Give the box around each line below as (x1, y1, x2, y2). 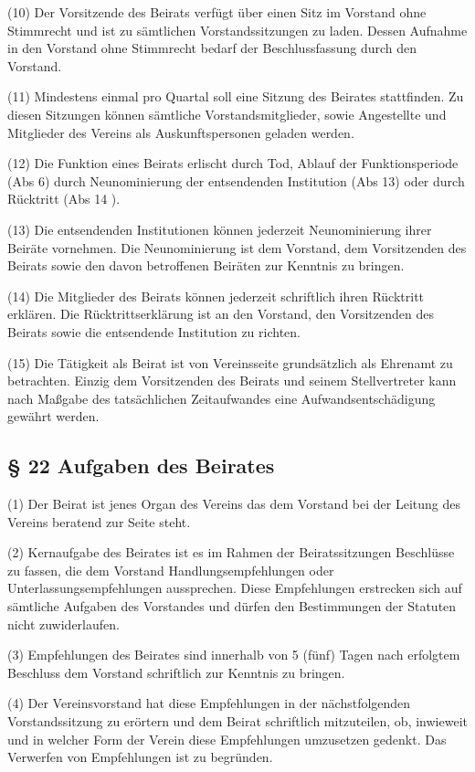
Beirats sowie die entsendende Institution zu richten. (7, 322, 301, 341)
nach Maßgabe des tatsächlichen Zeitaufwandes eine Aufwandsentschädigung (7, 388, 436, 407)
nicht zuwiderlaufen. (7, 614, 120, 633)
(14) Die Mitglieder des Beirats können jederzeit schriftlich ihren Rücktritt (7, 286, 425, 305)
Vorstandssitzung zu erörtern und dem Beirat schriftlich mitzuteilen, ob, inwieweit (7, 712, 468, 731)
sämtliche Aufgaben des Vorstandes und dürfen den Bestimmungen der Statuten (7, 597, 457, 616)
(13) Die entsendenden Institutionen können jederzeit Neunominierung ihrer (7, 219, 432, 238)
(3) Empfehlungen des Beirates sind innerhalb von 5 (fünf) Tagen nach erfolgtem (7, 645, 460, 664)
